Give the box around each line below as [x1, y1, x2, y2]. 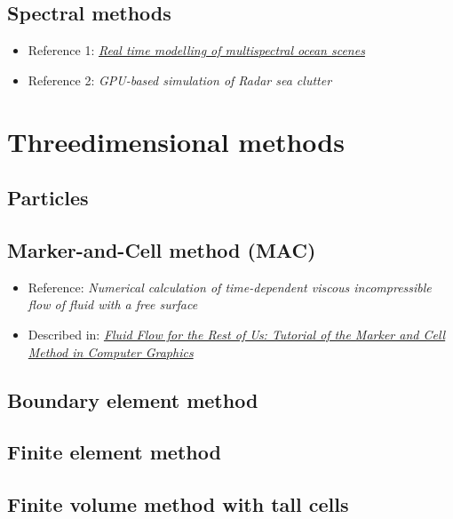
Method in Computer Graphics [28, 342, 194, 361]
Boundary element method [7, 386, 258, 413]
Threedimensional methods [7, 123, 345, 159]
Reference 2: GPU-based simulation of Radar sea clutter [28, 70, 332, 89]
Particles [7, 184, 89, 212]
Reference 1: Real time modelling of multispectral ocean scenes [28, 41, 365, 60]
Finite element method [7, 438, 221, 466]
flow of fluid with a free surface [28, 295, 198, 314]
